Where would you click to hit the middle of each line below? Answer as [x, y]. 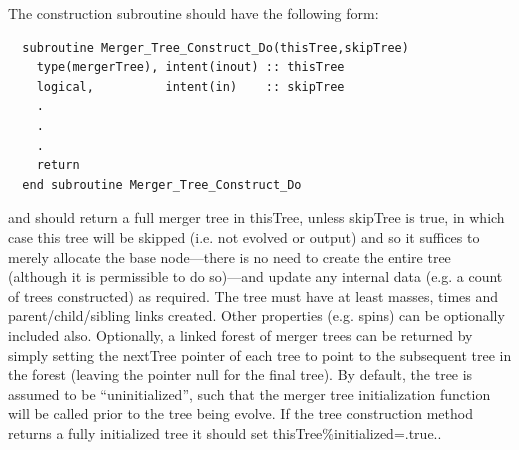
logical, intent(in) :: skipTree [190, 86]
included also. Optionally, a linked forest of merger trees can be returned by [240, 334]
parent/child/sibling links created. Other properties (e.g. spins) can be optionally [256, 315]
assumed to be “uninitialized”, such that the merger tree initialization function [249, 393]
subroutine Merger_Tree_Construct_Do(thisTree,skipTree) [215, 47]
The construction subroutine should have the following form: [193, 13]
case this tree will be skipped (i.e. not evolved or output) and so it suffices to [244, 236]
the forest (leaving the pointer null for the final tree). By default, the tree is [240, 374]
